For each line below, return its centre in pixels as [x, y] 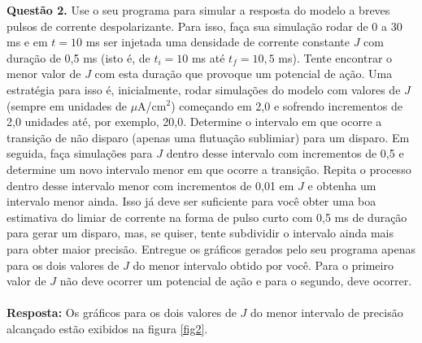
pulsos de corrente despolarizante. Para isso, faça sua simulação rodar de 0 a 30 [204, 26]
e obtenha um [342, 185]
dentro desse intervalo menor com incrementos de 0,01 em [150, 185]
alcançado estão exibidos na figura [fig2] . [107, 328]
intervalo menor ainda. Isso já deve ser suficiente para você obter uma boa [191, 201]
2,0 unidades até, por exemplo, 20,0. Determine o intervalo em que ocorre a [194, 122]
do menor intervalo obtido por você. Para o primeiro [263, 265]
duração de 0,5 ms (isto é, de [78, 57]
